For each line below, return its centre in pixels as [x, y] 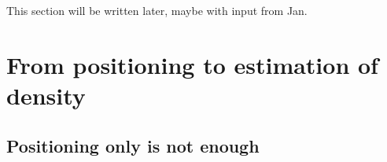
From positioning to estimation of [192, 64]
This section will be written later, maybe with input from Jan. [157, 10]
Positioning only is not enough [133, 145]
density [46, 95]
